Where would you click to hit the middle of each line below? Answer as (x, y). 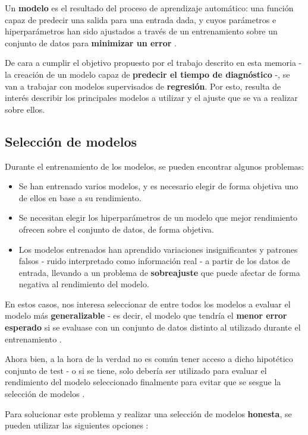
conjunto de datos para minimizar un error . (91, 42)
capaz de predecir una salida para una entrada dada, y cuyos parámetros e (141, 19)
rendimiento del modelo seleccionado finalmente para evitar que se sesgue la (143, 382)
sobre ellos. (25, 109)
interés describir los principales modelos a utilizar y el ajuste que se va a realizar (151, 98)
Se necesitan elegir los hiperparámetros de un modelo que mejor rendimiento (158, 217)
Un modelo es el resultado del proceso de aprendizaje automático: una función (149, 8)
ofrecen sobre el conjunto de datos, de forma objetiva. (116, 229)
